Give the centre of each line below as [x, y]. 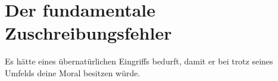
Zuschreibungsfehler [88, 33]
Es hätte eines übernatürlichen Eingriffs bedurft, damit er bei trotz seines [139, 61]
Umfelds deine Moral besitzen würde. [73, 72]
